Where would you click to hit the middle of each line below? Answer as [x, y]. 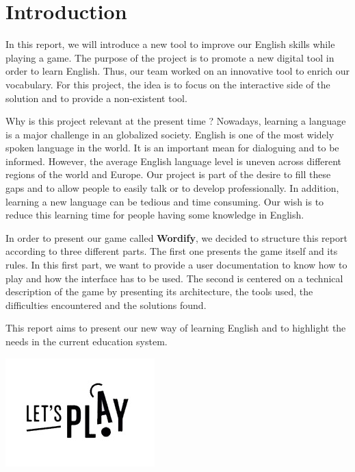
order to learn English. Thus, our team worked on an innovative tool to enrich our [178, 71]
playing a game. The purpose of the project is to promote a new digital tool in [170, 57]
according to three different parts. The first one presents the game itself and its [172, 251]
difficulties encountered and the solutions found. [106, 305]
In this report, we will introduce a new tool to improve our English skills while [170, 44]
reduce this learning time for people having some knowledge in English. [155, 215]
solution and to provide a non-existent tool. [96, 98]
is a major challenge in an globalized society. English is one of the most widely [170, 134]
